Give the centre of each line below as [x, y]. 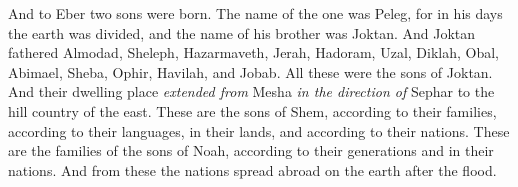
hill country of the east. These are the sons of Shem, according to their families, [252, 110]
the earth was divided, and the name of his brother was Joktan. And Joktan [242, 32]
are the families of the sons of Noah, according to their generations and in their [251, 150]
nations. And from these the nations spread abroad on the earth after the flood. [252, 169]
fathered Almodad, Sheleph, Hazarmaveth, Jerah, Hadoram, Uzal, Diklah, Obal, [253, 52]
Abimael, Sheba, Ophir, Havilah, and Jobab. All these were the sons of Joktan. [250, 71]
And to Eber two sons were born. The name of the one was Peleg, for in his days [255, 13]
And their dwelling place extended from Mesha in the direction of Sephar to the [251, 91]
